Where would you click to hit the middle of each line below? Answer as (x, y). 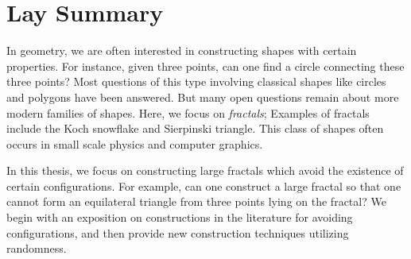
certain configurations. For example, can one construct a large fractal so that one (204, 186)
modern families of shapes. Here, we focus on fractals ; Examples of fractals (188, 112)
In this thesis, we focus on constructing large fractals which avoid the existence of (205, 170)
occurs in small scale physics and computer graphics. (135, 143)
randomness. (37, 248)
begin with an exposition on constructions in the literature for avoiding (180, 217)
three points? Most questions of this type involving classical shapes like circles (196, 81)
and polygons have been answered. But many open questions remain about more (203, 97)
